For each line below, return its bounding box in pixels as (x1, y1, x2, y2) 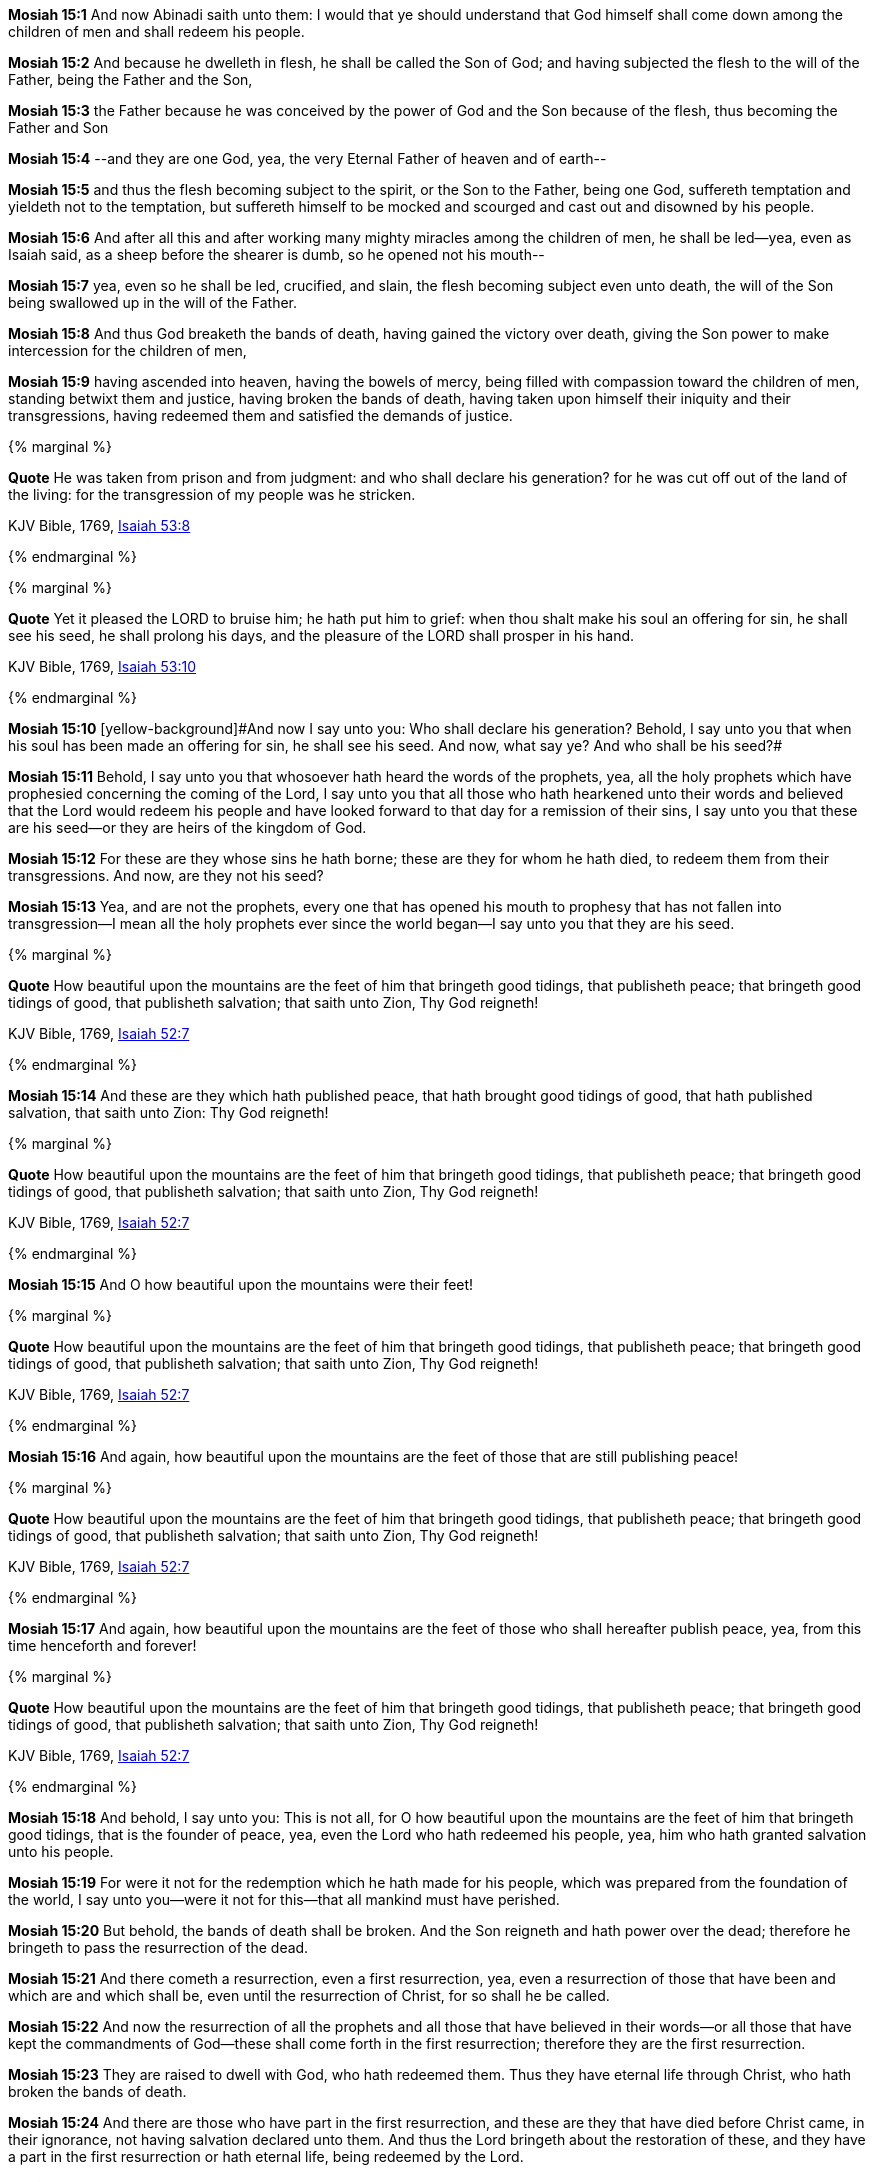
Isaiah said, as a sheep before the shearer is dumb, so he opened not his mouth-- (8, 246, 545, 263)
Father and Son (8, 119, 109, 136)
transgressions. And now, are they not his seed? (8, 867, 324, 884)
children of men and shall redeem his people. (8, 23, 305, 40)
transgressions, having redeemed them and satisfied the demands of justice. (8, 407, 513, 424)
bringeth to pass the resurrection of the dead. (8, 1939, 309, 1956)
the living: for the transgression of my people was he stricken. (8, 486, 416, 503)
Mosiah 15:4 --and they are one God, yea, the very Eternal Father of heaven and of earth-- (8, 150, 607, 167)
